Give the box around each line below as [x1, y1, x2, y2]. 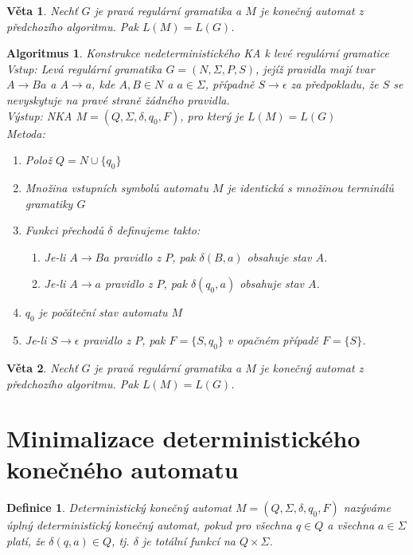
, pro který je [180, 107, 244, 124]
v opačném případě [227, 332, 318, 348]
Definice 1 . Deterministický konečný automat [6, 499, 232, 516]
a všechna [327, 517, 375, 533]
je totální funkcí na [142, 533, 236, 549]
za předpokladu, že [290, 76, 379, 92]
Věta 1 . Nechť [6, 2, 78, 18]
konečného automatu [6, 453, 239, 486]
